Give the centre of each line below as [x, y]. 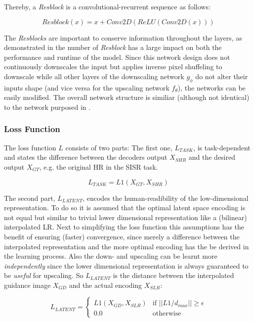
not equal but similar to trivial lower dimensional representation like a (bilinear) [126, 217]
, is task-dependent [222, 147]
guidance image [27, 285]
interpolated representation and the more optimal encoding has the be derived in [127, 246]
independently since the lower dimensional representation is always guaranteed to [126, 265]
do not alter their [222, 76]
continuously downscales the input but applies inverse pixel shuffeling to [113, 67]
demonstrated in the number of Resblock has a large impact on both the [113, 47]
